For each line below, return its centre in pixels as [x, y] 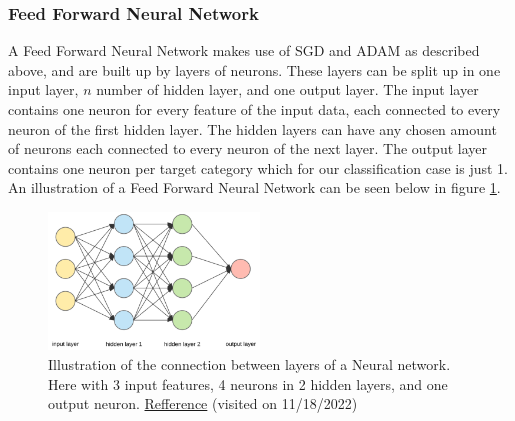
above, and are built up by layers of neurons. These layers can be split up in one [254, 69]
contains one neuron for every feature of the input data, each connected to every [254, 109]
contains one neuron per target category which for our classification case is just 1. [258, 167]
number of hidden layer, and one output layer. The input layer [287, 89]
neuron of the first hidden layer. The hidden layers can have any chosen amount [252, 128]
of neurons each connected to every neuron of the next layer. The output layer [247, 148]
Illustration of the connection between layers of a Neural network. [249, 363]
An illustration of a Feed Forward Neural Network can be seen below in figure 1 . [254, 187]
